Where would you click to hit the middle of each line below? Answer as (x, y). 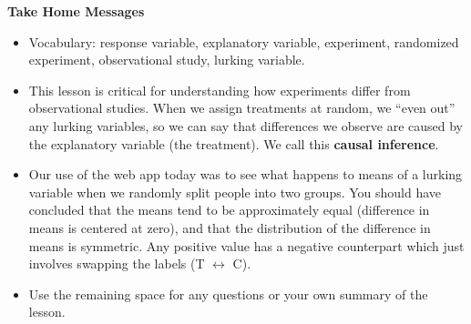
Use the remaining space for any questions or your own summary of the (228, 294)
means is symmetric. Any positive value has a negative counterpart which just (246, 245)
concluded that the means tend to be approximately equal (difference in (229, 210)
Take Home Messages (76, 11)
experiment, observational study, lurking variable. (167, 60)
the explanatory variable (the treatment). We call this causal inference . (234, 143)
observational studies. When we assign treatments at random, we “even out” (242, 108)
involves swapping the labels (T (117, 263)
